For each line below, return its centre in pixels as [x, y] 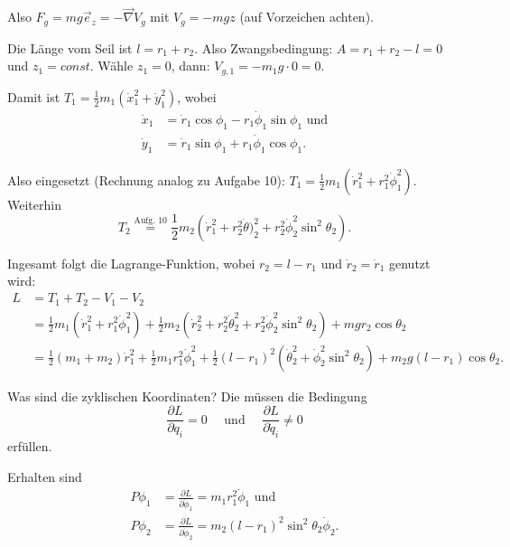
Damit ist [34, 96]
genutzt [410, 263]
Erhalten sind [45, 476]
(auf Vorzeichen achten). [306, 17]
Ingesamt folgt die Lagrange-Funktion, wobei [131, 263]
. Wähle [111, 66]
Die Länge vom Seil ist [70, 47]
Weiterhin [34, 204]
